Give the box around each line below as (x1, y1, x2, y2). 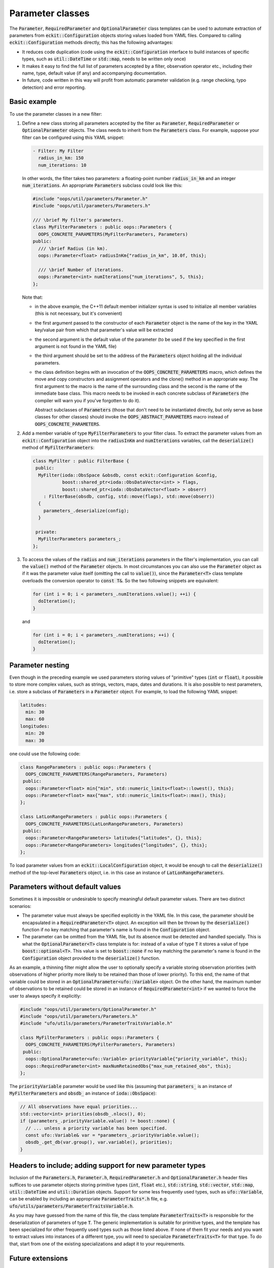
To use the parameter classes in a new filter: (9, 111, 102, 117)
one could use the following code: (9, 751, 81, 757)
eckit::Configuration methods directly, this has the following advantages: (9, 40, 174, 46)
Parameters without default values (9, 883, 121, 891)
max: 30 (25, 737, 45, 743)
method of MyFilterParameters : (22, 444, 95, 450)
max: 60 (25, 716, 45, 722)
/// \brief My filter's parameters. (32, 217, 124, 223)
